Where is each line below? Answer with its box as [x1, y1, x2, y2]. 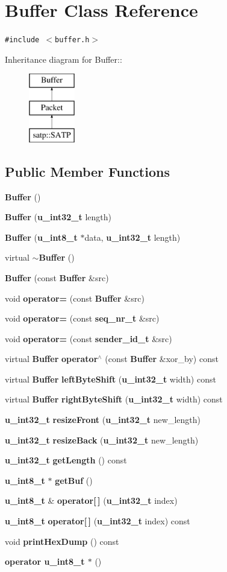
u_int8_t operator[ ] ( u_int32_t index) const [5, 515, 190, 527]
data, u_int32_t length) [84, 230, 181, 243]
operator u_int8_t [5, 555, 85, 568]
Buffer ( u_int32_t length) [5, 211, 112, 223]
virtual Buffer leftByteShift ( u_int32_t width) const [5, 372, 216, 385]
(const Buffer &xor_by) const [105, 352, 219, 365]
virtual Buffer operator [5, 352, 98, 365]
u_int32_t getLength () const [5, 454, 127, 466]
